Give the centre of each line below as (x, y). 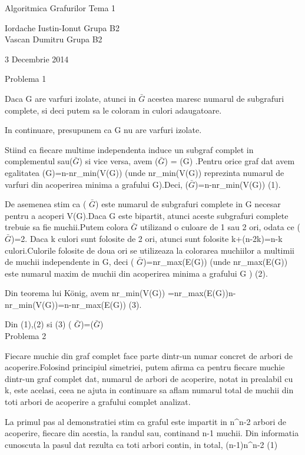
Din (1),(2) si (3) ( (38, 324)
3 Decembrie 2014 (37, 59)
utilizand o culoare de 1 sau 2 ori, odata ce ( (220, 227)
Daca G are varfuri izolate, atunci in (70, 98)
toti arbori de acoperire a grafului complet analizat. (98, 402)
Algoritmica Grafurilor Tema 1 (60, 8)
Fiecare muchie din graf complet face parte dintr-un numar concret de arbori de (149, 355)
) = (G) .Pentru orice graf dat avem (230, 161)
